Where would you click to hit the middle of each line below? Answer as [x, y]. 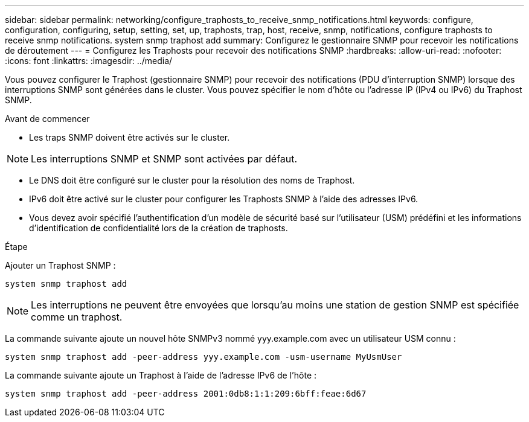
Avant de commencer [47, 119]
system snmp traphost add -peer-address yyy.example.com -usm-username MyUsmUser [204, 357]
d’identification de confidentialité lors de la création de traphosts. [159, 228]
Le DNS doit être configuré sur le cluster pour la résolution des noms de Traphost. [192, 180]
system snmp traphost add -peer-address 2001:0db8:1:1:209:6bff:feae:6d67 [186, 394]
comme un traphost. [77, 317]
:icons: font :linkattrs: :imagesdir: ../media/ [89, 61]
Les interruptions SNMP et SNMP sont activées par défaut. [164, 159]
